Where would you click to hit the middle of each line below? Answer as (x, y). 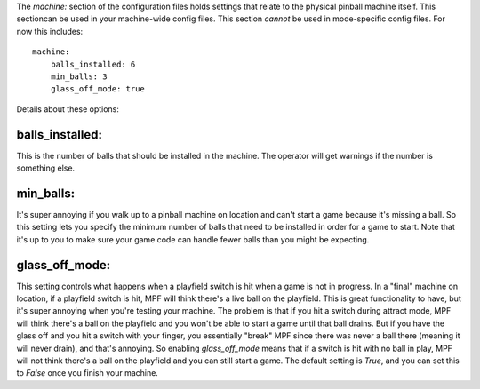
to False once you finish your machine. (88, 373)
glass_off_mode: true (98, 89)
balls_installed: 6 (93, 64)
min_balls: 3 (79, 76)
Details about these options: (68, 109)
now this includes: (50, 31)
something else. (46, 168)
